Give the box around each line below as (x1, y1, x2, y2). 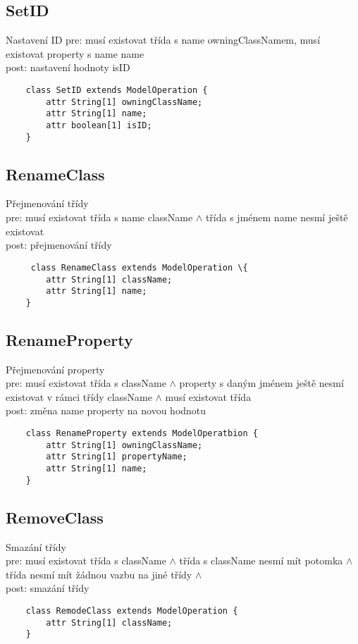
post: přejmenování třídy (6, 237, 112, 252)
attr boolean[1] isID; (46, 120, 152, 130)
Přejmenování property (6, 361, 105, 376)
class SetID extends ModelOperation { (25, 85, 208, 95)
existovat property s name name (6, 46, 144, 61)
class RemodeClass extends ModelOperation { (25, 605, 238, 616)
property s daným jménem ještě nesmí (179, 376, 344, 390)
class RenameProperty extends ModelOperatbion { (25, 428, 258, 439)
